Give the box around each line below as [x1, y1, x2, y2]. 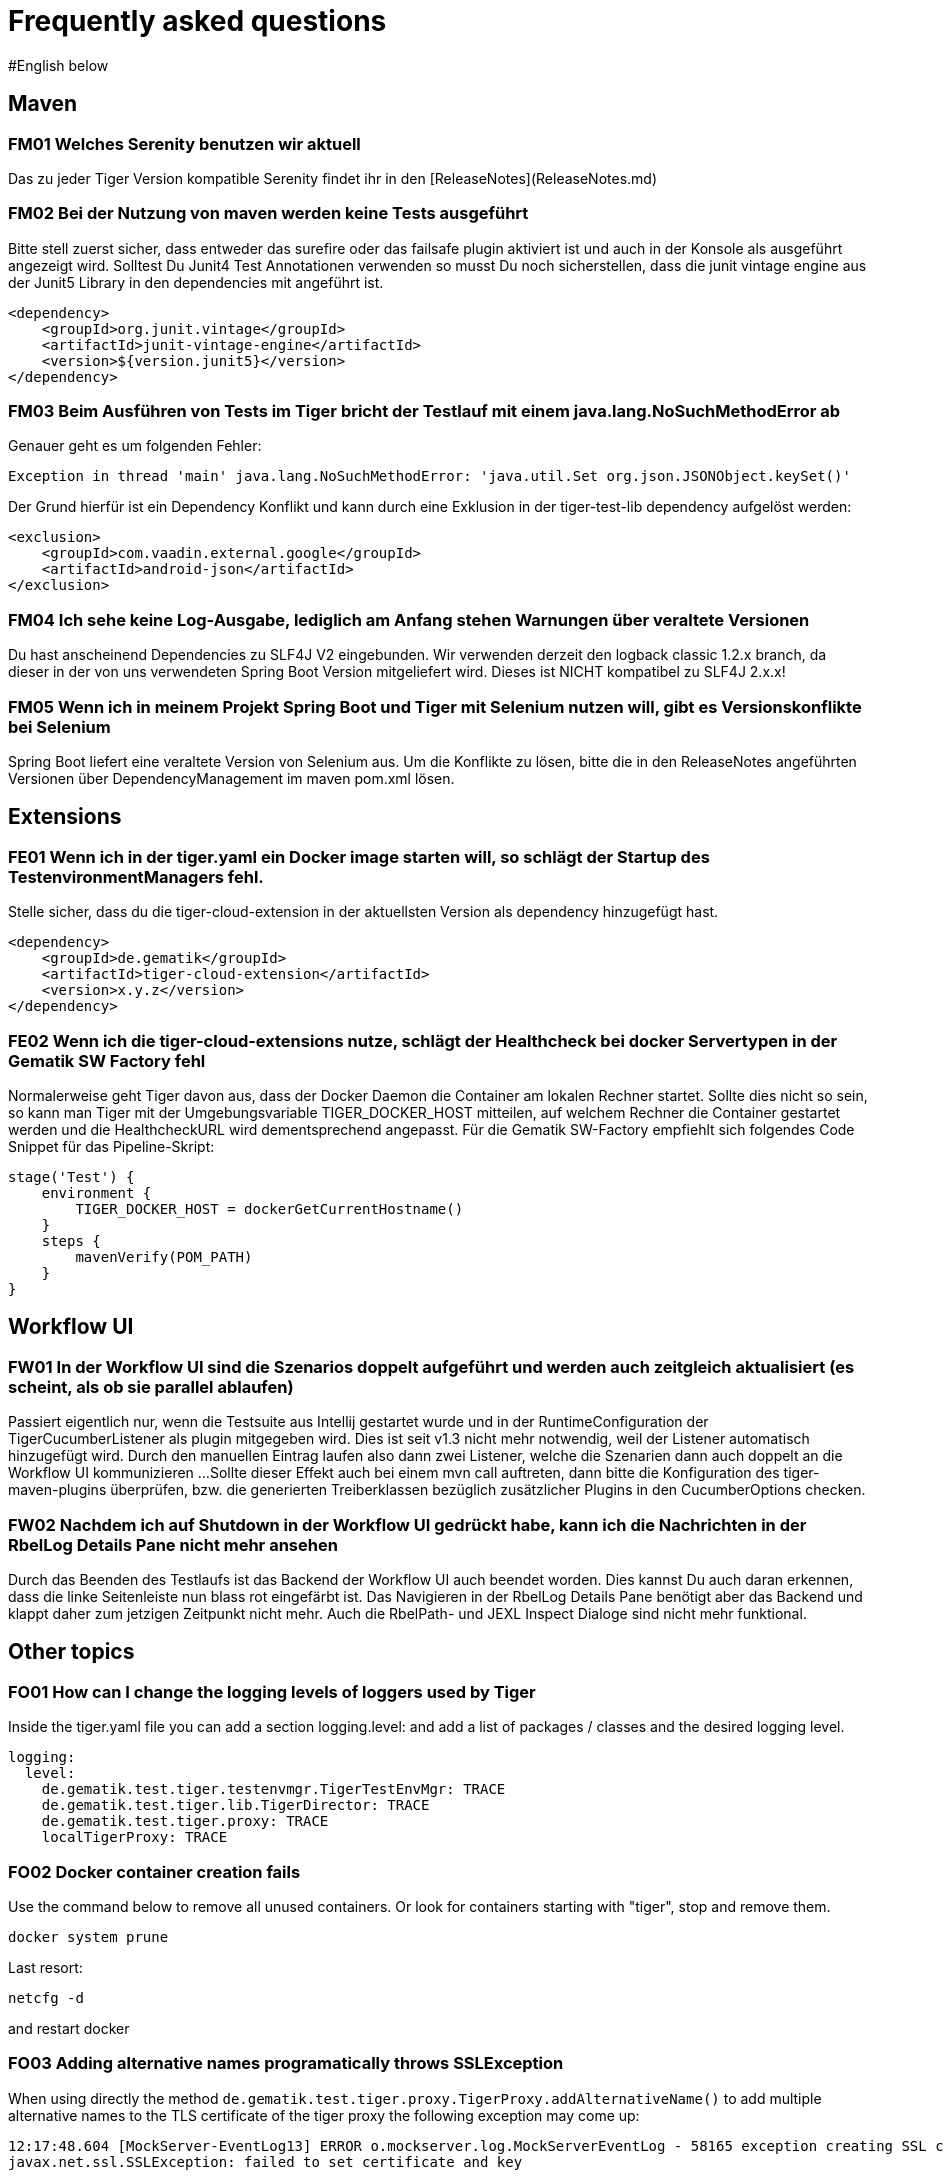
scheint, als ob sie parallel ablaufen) [8, 1376, 294, 1397]
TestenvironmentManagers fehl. [8, 866, 264, 887]
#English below [8, 56, 109, 74]
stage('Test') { [8, 1168, 135, 1185]
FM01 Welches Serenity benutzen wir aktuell [8, 133, 361, 154]
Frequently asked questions [8, 4, 387, 38]
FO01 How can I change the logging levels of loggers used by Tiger [8, 1681, 536, 1702]
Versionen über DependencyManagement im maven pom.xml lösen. [8, 769, 455, 787]
